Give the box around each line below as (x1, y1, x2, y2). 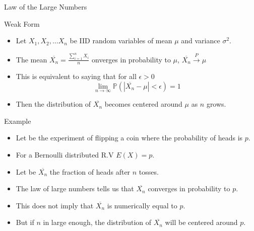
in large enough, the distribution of (43, 217, 152, 227)
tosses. (139, 166, 159, 177)
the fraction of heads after (49, 166, 131, 177)
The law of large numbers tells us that (16, 183, 134, 194)
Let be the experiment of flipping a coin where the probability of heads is (16, 132, 243, 143)
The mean (16, 54, 47, 64)
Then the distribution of (16, 99, 91, 109)
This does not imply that (16, 200, 94, 210)
